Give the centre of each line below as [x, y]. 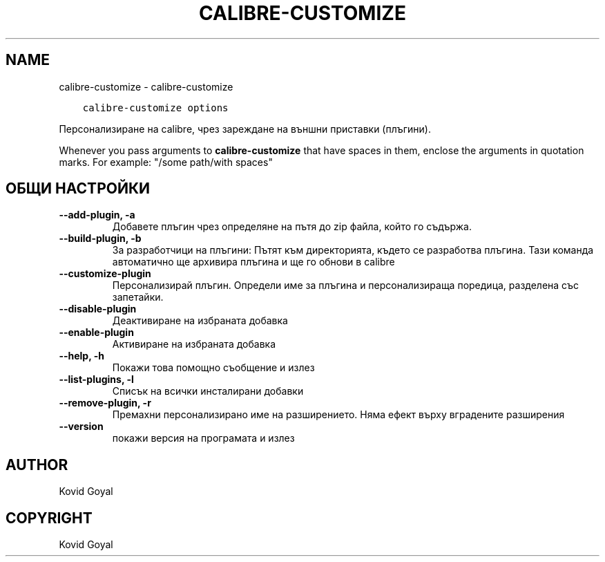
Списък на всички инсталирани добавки [208, 391]
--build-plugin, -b [100, 238]
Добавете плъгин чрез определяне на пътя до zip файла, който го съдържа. [292, 227]
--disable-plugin [98, 309]
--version [81, 427]
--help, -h [81, 356]
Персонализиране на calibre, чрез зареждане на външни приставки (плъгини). [245, 129]
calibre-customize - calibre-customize [146, 86]
